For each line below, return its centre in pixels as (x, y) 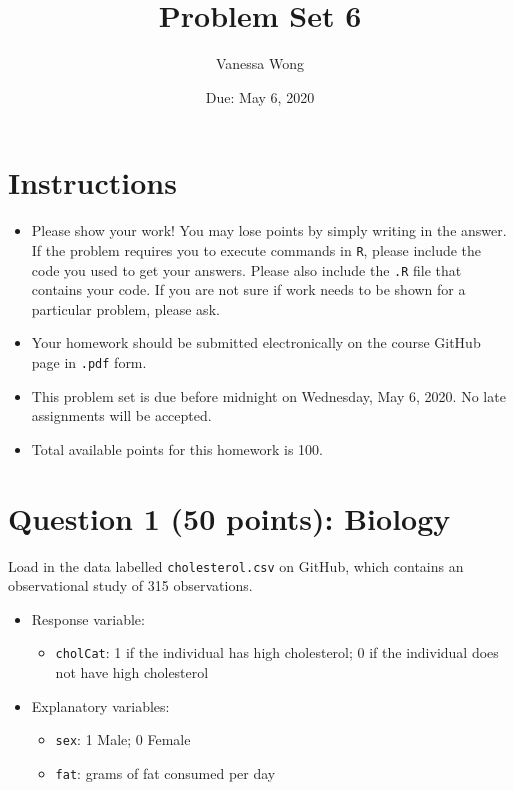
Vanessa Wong (260, 63)
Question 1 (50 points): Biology (229, 517)
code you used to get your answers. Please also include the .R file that (246, 269)
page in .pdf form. (89, 361)
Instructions (92, 182)
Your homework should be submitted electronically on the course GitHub (256, 342)
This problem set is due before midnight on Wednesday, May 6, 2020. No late (268, 395)
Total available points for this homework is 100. (177, 448)
